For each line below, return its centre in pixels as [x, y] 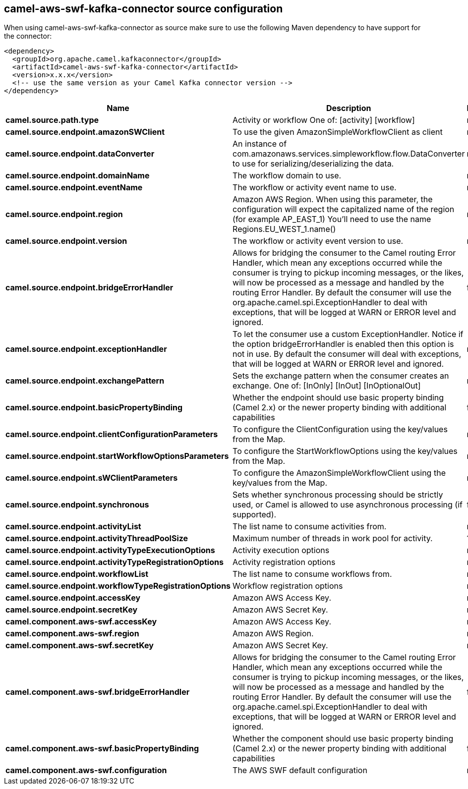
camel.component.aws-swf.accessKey [81, 622]
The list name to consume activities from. [310, 527]
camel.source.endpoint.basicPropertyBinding [94, 408]
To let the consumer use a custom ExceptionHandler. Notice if [348, 334]
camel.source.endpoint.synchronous [77, 505]
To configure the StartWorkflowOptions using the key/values [345, 451]
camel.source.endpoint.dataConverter [80, 154]
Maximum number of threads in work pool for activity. [333, 538]
